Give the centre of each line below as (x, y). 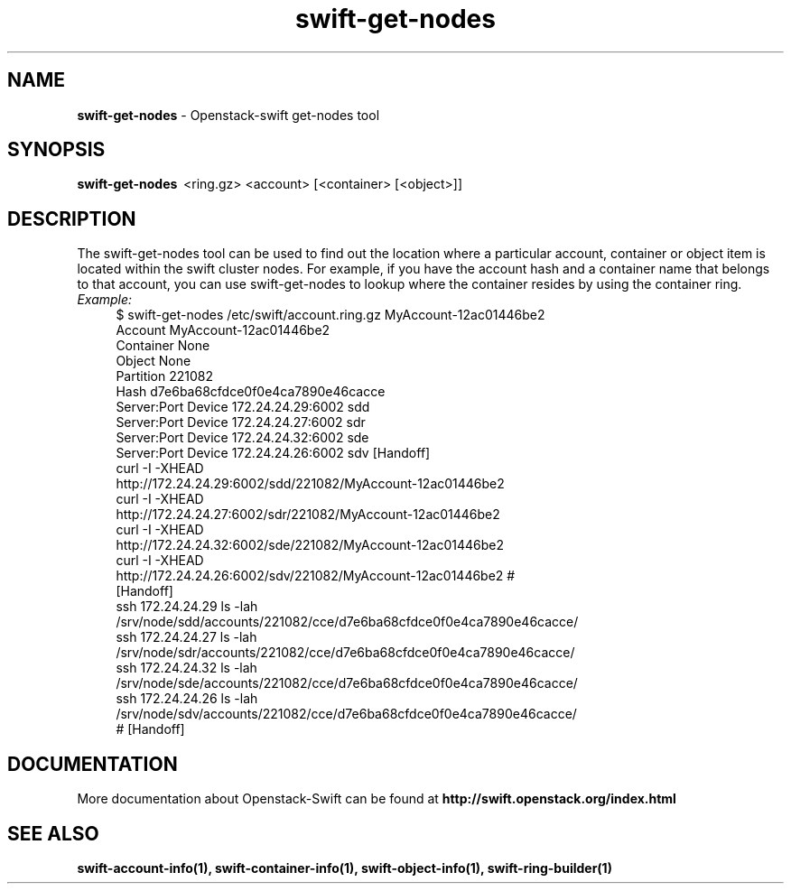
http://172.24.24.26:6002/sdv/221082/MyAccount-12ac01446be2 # (316, 576)
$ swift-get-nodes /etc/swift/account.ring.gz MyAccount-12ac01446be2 (330, 315)
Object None (154, 361)
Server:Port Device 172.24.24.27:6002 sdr (241, 422)
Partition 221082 (165, 376)
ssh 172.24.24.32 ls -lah (186, 668)
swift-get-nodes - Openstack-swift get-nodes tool (228, 115)
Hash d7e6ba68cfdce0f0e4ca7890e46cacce (251, 392)
